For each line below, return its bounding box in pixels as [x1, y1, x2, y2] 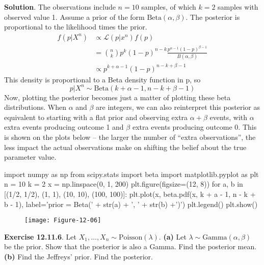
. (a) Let [159, 231, 187, 242]
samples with [218, 2, 258, 12]
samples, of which [141, 2, 196, 12]
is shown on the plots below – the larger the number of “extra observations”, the [4, 132, 256, 142]
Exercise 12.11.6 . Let [4, 231, 76, 242]
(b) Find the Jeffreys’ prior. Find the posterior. [4, 251, 153, 262]
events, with [209, 111, 248, 122]
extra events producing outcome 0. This [132, 122, 257, 132]
